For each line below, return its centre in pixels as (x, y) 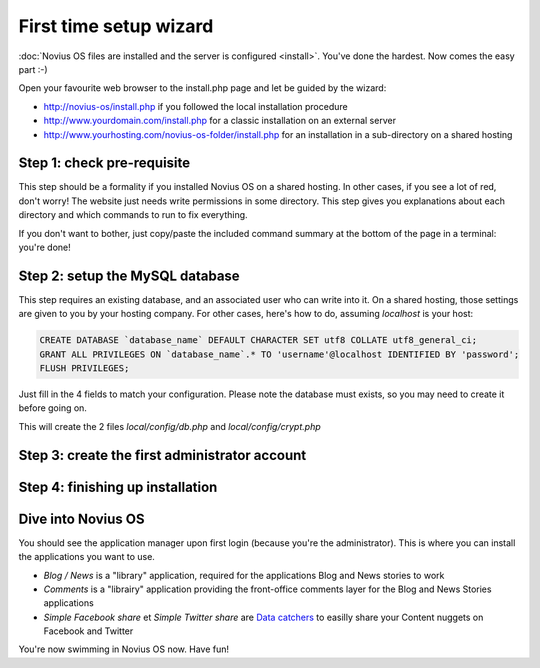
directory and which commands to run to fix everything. (133, 215)
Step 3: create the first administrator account (162, 455)
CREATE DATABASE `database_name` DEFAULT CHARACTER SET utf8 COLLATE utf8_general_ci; (258, 340)
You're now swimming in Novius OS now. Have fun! (124, 649)
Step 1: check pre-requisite (104, 163)
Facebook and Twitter (88, 631)
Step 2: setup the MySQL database (129, 275)
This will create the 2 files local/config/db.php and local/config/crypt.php (169, 426)
